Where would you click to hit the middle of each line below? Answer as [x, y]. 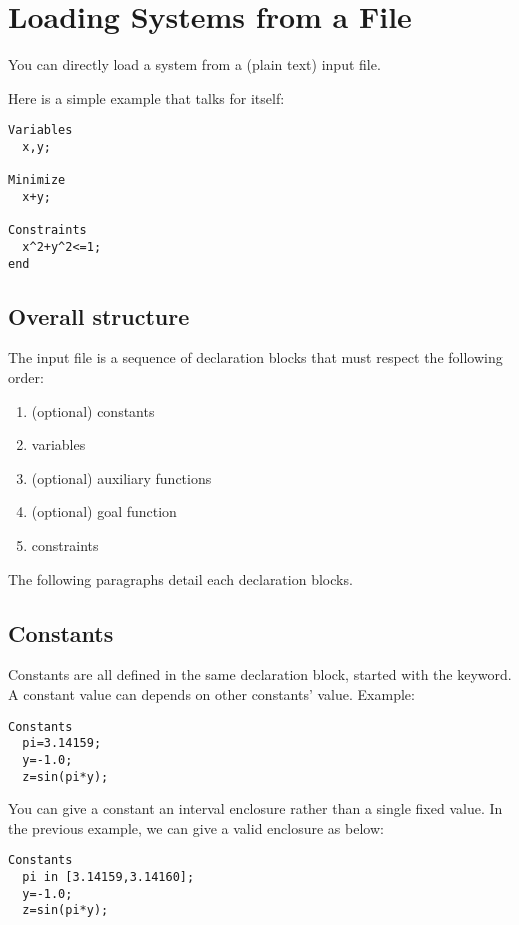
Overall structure [99, 315]
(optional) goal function [104, 511]
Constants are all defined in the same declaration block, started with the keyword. [260, 674]
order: [26, 377]
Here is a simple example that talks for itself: [146, 97]
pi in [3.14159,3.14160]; [108, 877]
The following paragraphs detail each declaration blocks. [180, 578]
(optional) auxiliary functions [121, 477]
